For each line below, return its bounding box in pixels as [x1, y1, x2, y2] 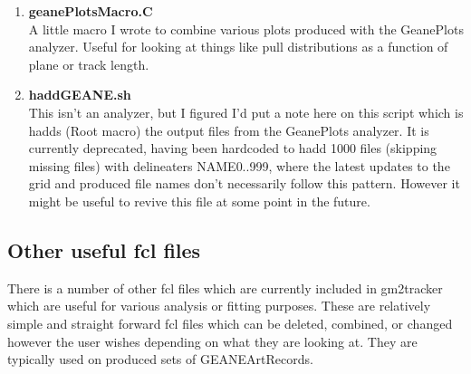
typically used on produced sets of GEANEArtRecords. [7, 350, 313, 369]
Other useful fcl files [7, 235, 201, 264]
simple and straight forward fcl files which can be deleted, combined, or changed [7, 313, 453, 332]
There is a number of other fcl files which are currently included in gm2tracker [7, 278, 443, 297]
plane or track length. [28, 54, 149, 73]
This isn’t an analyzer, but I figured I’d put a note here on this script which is [28, 102, 464, 121]
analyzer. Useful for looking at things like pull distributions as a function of [28, 37, 448, 56]
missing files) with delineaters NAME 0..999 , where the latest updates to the [28, 156, 450, 175]
